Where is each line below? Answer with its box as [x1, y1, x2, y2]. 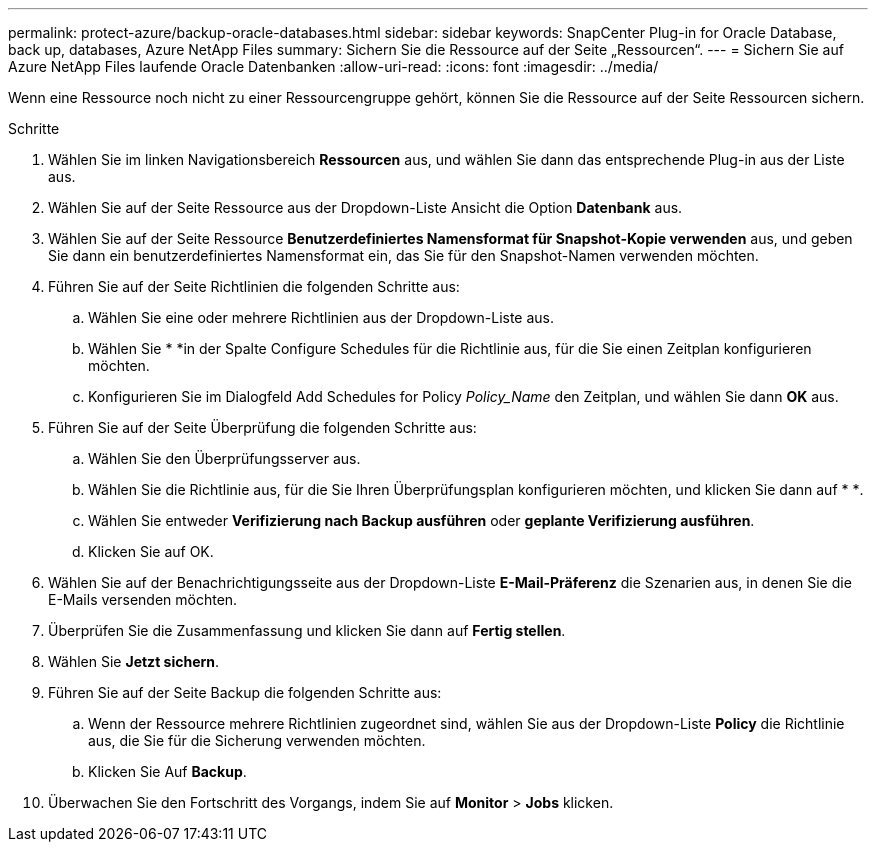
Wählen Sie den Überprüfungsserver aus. [88, 450, 361, 467]
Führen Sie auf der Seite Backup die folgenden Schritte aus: [48, 684, 442, 701]
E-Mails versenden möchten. [48, 591, 238, 608]
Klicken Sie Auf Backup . [88, 763, 247, 780]
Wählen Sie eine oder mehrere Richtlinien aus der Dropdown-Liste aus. [88, 309, 555, 326]
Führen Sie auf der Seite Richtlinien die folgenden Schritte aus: [48, 278, 460, 295]
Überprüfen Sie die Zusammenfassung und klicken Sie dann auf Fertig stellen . [48, 622, 566, 639]
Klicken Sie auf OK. [88, 543, 214, 560]
